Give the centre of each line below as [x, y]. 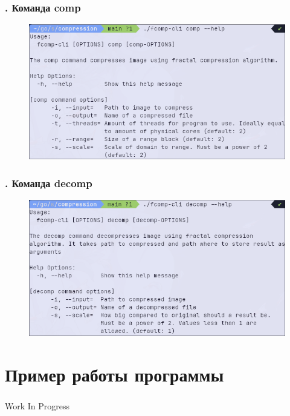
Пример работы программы [114, 374]
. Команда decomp [49, 183]
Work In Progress [37, 405]
